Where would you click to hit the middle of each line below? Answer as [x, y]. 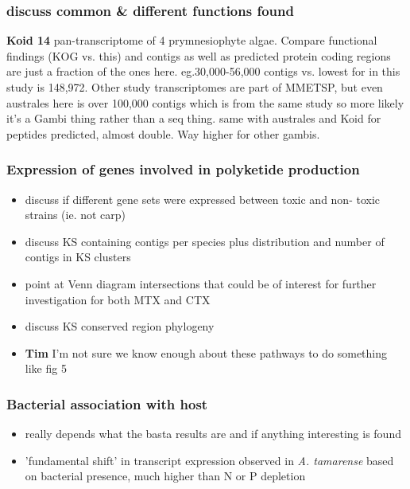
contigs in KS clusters [78, 257]
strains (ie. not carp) [75, 215]
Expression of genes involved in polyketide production [183, 169]
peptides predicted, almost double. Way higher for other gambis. [163, 133]
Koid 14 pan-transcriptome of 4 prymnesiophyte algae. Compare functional [192, 40]
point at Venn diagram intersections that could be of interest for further [201, 283]
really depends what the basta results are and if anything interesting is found [213, 434]
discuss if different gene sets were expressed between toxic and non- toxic [203, 199]
